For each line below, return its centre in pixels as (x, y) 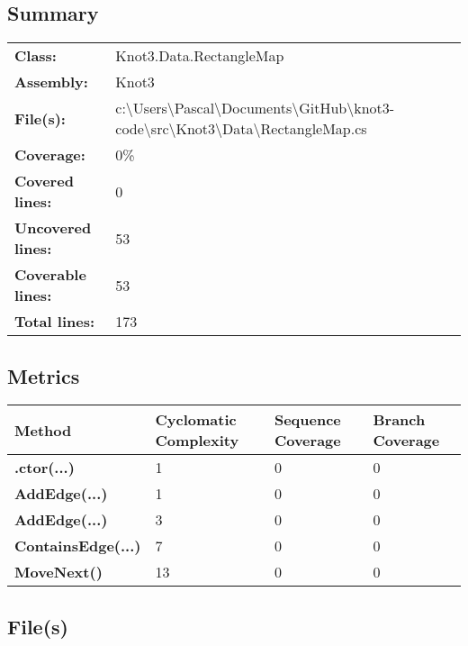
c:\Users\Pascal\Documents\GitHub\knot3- (255, 108)
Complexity (197, 441)
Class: (36, 56)
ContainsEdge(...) (78, 546)
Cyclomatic (196, 420)
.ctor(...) (45, 468)
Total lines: (55, 322)
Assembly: (51, 82)
